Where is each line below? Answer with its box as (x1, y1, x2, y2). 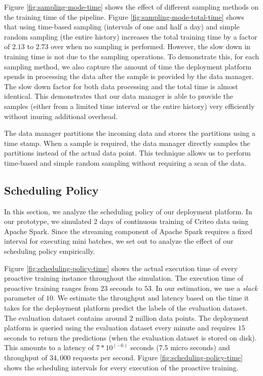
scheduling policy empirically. (4, 246, 95, 256)
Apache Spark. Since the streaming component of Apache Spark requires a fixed (4, 225, 252, 236)
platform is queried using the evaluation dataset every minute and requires (4, 322, 236, 333)
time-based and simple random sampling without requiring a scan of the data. (4, 157, 247, 168)
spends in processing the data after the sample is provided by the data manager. (4, 71, 254, 82)
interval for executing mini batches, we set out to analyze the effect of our (4, 236, 234, 246)
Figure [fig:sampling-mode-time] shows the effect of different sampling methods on (4, 2, 259, 12)
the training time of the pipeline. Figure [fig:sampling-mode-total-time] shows (4, 11, 244, 22)
